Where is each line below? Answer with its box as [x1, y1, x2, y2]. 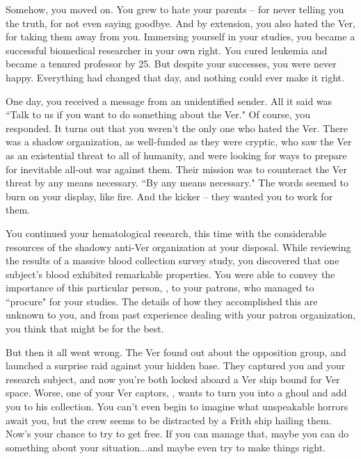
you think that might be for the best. [6, 321, 164, 336]
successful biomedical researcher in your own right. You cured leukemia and [6, 42, 328, 57]
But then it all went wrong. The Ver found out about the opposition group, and [6, 344, 346, 359]
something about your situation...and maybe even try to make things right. [6, 440, 326, 454]
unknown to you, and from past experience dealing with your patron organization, [6, 307, 356, 322]
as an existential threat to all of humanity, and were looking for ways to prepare [6, 147, 347, 162]
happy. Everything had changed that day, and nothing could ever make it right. [6, 70, 344, 84]
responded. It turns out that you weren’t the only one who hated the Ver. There [6, 120, 348, 135]
